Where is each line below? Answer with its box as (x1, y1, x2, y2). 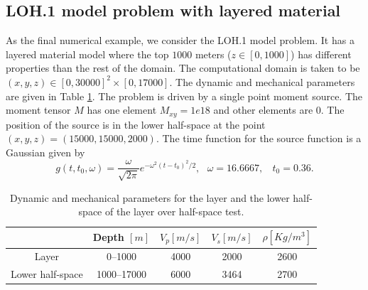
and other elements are (213, 102, 313, 117)
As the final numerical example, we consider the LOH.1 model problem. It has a (6, 33, 355, 48)
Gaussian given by (6, 144, 85, 159)
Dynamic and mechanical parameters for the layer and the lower (10, 190, 290, 205)
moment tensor (6, 102, 71, 117)
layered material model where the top (6, 46, 169, 61)
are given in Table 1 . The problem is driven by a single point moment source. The (6, 88, 363, 103)
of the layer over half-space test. (104, 204, 244, 219)
